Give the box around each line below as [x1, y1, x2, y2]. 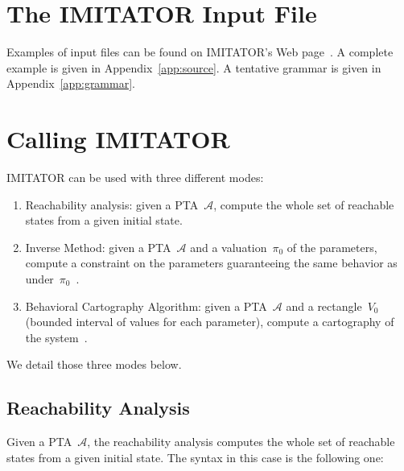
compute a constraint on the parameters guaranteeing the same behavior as [25, 254, 398, 271]
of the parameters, [287, 238, 377, 255]
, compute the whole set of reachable [213, 196, 394, 213]
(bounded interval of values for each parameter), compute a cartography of [25, 313, 394, 330]
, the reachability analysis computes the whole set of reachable [87, 433, 395, 450]
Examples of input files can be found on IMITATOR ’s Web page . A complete [6, 43, 394, 60]
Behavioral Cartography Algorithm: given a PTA [25, 297, 267, 314]
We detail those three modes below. [6, 356, 182, 373]
